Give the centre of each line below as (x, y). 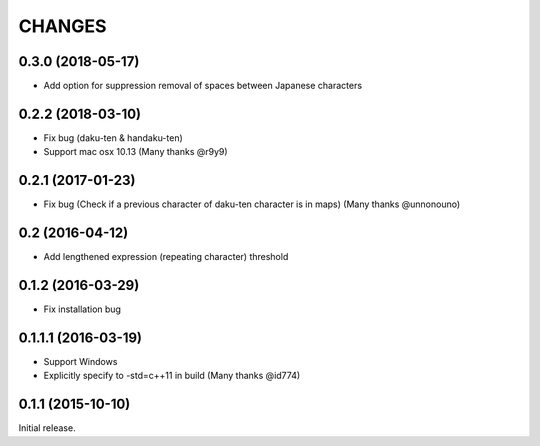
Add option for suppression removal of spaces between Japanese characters (203, 86)
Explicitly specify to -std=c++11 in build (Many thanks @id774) (172, 376)
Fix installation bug (82, 309)
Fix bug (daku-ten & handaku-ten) (113, 137)
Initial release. (47, 428)
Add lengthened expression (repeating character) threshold (166, 257)
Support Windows (80, 361)
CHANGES (62, 26)
